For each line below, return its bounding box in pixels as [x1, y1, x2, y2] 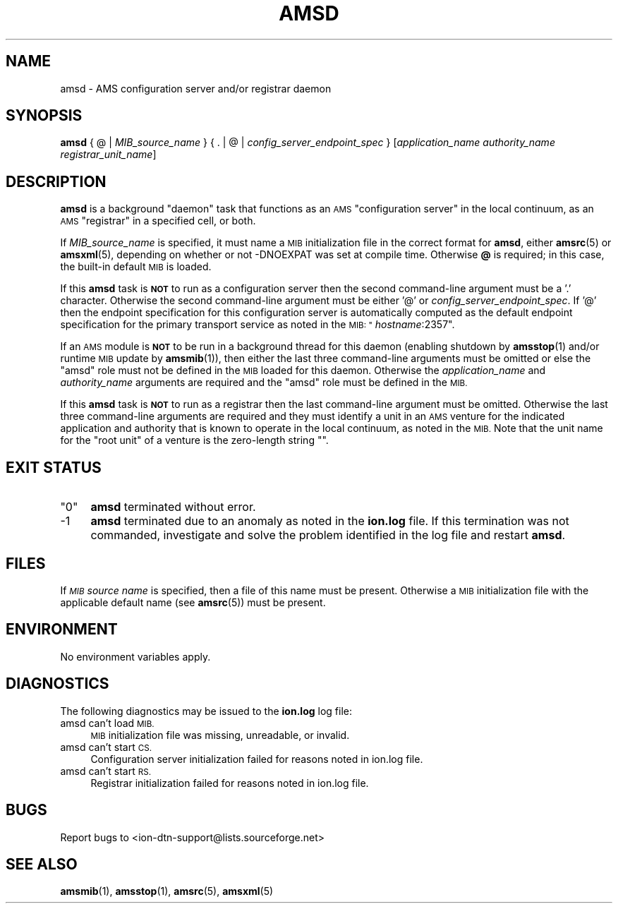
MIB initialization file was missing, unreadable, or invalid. [90, 728, 350, 741]
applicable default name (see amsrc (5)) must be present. [60, 596, 326, 608]
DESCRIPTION [6, 172, 107, 191]
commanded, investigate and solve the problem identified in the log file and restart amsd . [90, 528, 566, 543]
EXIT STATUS [6, 458, 102, 476]
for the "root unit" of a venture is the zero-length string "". [60, 434, 329, 447]
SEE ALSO [6, 855, 78, 873]
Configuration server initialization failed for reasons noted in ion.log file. [90, 752, 423, 765]
